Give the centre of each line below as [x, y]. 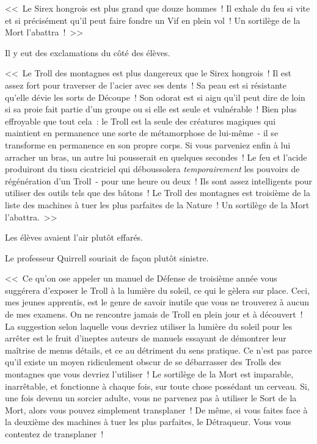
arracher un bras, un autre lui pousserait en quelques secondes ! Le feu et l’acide [156, 157]
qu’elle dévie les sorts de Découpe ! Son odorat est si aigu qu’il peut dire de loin [155, 97]
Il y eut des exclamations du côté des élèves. [88, 52]
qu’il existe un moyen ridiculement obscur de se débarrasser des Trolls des [143, 362]
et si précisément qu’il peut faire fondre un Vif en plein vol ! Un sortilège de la [153, 20]
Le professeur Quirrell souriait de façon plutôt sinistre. [107, 257]
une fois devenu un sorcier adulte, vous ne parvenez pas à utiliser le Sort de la [151, 398]
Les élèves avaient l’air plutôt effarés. [74, 237]
